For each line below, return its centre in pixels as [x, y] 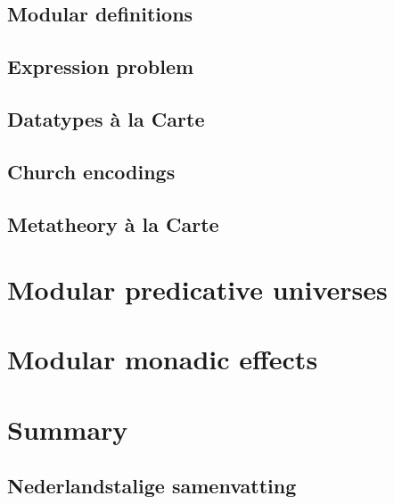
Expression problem [101, 66]
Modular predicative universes [197, 289]
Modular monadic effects [163, 359]
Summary [68, 429]
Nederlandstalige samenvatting [152, 486]
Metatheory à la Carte [113, 223]
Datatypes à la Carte [106, 118]
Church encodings [91, 171]
